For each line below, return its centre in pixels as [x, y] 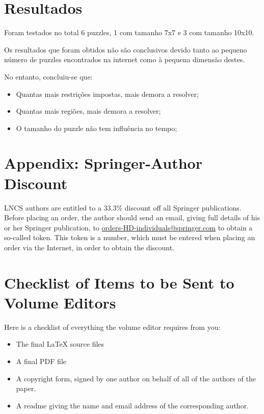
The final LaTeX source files [60, 344]
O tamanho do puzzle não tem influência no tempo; [97, 128]
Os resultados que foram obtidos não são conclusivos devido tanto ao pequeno [126, 49]
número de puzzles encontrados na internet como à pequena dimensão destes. [125, 59]
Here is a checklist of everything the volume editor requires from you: [112, 327]
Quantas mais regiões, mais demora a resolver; [88, 111]
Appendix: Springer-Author [103, 163]
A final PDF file [41, 361]
